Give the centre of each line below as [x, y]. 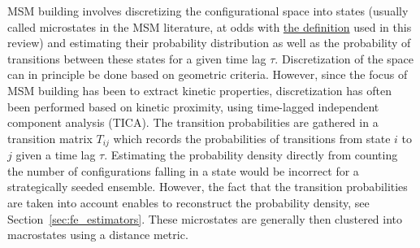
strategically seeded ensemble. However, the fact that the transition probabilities [208, 187]
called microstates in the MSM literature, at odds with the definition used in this [210, 26]
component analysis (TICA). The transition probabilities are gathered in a [193, 122]
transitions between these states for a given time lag [137, 58]
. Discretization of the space [344, 58]
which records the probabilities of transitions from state [252, 138]
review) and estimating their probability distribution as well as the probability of [209, 43]
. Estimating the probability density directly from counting [251, 155]
